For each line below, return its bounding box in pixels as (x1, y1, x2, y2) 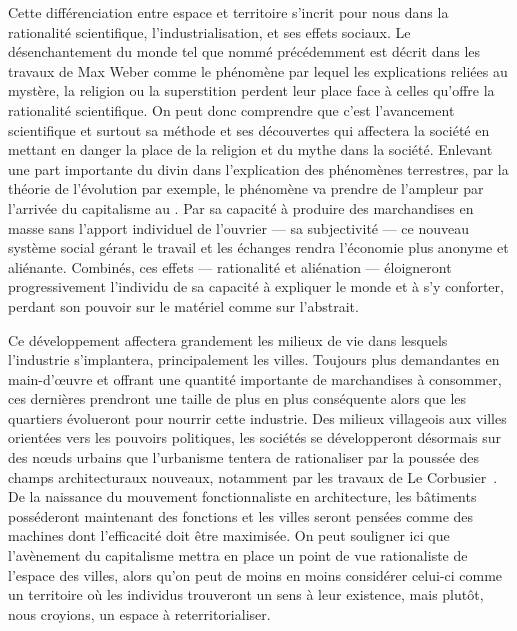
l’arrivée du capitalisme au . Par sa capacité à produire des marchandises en (8, 197, 474, 218)
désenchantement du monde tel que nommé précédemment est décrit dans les (8, 41, 481, 62)
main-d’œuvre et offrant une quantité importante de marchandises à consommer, (8, 368, 502, 389)
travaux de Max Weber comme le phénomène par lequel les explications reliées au (8, 60, 508, 81)
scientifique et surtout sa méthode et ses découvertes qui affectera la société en (8, 119, 490, 140)
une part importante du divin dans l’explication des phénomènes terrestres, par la (8, 158, 509, 179)
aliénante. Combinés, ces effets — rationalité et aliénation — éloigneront (8, 256, 452, 277)
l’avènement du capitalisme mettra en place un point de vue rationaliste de (8, 545, 468, 566)
